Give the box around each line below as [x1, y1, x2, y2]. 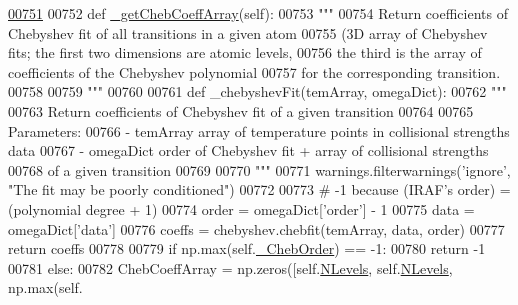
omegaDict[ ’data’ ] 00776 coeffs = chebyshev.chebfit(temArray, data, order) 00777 [8, 218, 505, 239]
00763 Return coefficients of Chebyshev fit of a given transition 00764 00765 [8, 100, 474, 121]
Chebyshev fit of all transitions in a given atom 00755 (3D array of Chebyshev [8, 22, 488, 43]
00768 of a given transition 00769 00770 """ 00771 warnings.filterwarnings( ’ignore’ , [8, 159, 511, 180]
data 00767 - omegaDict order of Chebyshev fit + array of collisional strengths [8, 140, 489, 161]
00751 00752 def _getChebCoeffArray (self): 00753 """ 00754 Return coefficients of [8, 3, 508, 23]
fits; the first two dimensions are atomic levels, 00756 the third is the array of [8, 42, 482, 63]
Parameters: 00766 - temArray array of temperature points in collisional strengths [8, 120, 510, 141]
